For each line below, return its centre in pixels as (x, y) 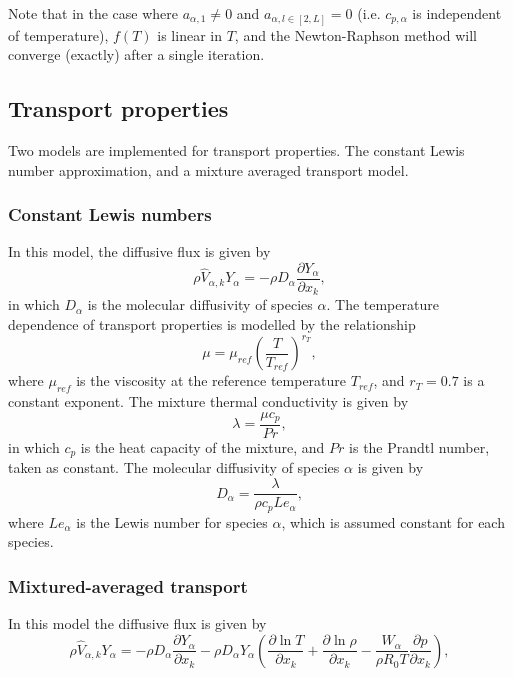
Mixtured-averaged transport (128, 585)
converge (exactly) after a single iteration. (136, 54)
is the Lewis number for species (172, 521)
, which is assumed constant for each (393, 521)
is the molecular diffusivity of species (200, 304)
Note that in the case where (93, 13)
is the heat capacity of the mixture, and (202, 446)
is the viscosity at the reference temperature (211, 380)
